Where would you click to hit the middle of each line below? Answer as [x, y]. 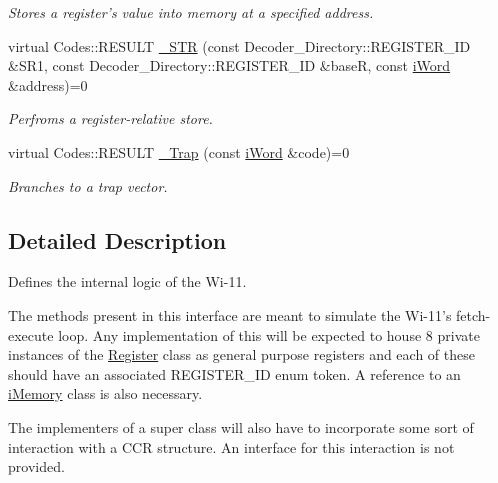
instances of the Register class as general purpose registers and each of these [241, 354]
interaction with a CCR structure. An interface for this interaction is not [231, 446]
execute [31, 334]
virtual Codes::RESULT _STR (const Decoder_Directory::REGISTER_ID [239, 45]
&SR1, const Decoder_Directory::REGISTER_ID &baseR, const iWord [229, 65]
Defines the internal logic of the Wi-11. [127, 281]
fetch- [473, 314]
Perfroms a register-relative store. [110, 118]
